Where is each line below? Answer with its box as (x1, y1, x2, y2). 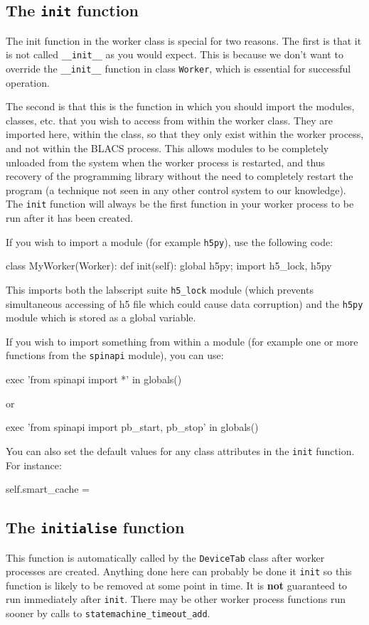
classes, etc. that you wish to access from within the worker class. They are (6, 112, 333, 127)
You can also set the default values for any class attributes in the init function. (6, 443, 355, 458)
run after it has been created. (6, 210, 134, 225)
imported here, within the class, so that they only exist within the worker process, (6, 127, 364, 141)
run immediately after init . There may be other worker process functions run (6, 592, 346, 607)
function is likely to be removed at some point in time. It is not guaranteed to (6, 577, 348, 592)
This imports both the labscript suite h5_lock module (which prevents (6, 282, 314, 297)
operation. (6, 75, 50, 90)
